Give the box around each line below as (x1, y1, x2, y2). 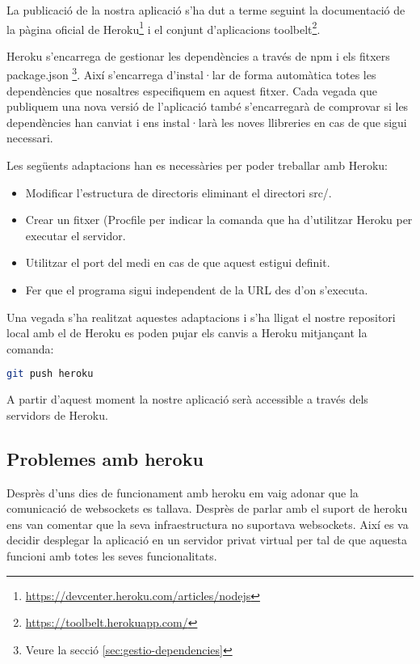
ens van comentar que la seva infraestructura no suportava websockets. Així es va (6, 515, 409, 532)
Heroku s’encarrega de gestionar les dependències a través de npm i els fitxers (6, 47, 390, 64)
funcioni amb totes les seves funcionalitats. (6, 548, 217, 565)
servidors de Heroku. (6, 406, 108, 423)
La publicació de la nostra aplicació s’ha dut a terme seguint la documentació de (6, 2, 405, 18)
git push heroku (6, 368, 94, 380)
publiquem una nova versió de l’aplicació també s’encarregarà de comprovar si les (6, 98, 409, 115)
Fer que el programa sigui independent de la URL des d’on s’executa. (25, 281, 368, 298)
